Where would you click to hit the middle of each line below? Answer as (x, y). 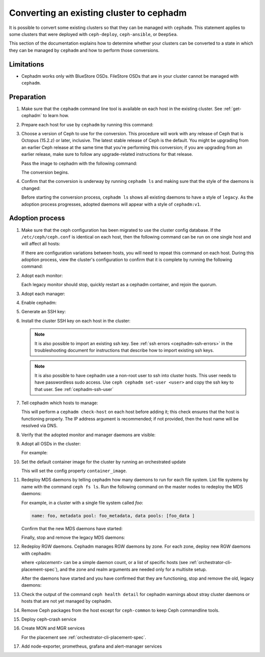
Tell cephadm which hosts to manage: (60, 403)
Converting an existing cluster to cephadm (98, 13)
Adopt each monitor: (42, 275)
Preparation (27, 97)
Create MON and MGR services (53, 628)
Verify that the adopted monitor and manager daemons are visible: (88, 435)
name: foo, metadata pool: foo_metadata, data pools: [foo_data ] (113, 516)
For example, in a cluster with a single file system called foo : (82, 503)
